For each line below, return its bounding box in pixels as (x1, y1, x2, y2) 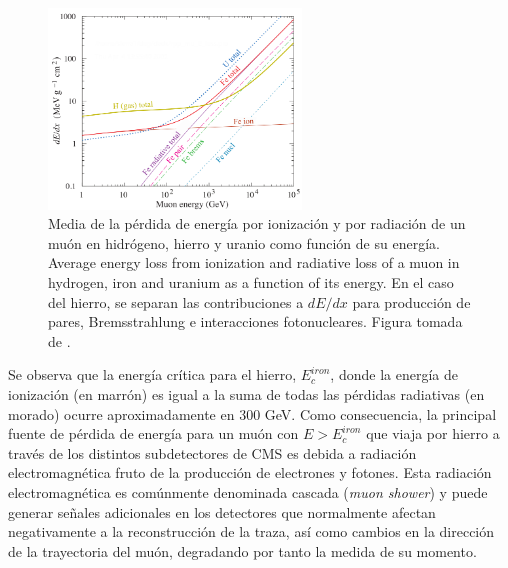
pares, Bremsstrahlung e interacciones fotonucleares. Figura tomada (48, 311, 463, 332)
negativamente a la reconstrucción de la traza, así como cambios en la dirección (8, 521, 495, 542)
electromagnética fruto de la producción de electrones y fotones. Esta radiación (8, 462, 492, 483)
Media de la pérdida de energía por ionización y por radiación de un (48, 213, 466, 234)
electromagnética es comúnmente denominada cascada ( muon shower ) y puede (8, 481, 488, 502)
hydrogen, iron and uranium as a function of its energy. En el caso (48, 271, 454, 292)
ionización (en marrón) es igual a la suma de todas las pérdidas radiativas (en (8, 383, 485, 404)
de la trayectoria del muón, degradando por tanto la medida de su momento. (8, 540, 477, 561)
